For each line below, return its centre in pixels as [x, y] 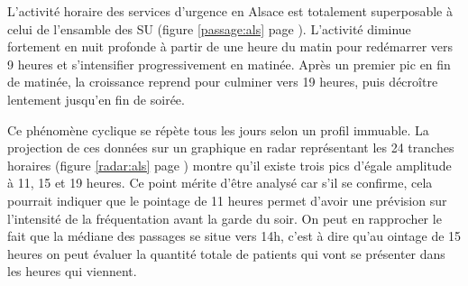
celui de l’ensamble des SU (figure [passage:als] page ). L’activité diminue [209, 28]
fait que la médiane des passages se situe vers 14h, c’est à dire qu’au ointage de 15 [234, 236]
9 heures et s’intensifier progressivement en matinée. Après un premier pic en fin [229, 64]
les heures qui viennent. [72, 271]
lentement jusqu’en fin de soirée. [96, 99]
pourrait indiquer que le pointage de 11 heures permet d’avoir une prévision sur [227, 200]
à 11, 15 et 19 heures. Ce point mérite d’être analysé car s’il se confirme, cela [220, 183]
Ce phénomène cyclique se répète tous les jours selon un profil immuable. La [218, 129]
